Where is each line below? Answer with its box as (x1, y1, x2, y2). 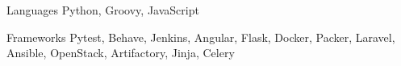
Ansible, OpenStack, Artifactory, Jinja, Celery (6, 44, 235, 61)
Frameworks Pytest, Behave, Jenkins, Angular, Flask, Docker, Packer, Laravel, (6, 28, 395, 45)
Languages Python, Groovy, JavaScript (6, 2, 199, 18)
